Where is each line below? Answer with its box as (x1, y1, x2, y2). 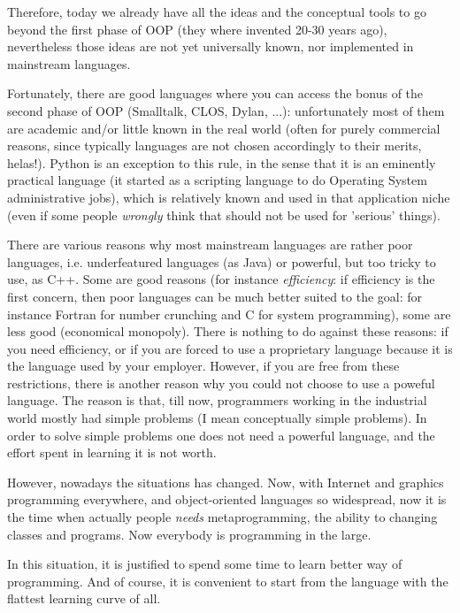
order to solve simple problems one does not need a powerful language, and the (7, 425, 435, 444)
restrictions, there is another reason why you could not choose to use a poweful (7, 373, 435, 392)
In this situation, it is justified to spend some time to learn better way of (7, 555, 402, 573)
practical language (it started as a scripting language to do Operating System (7, 171, 427, 189)
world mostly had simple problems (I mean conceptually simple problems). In (7, 409, 427, 427)
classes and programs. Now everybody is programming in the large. (7, 525, 372, 543)
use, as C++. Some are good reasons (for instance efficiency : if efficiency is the (7, 270, 435, 288)
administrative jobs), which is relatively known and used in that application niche (7, 188, 450, 206)
